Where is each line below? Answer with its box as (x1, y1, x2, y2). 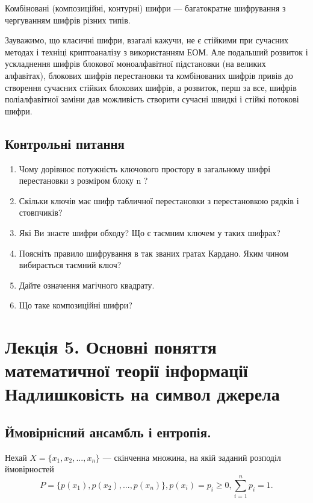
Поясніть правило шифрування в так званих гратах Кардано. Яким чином (19, 246, 289, 259)
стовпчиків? (19, 206, 63, 219)
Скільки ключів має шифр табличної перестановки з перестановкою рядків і (19, 194, 299, 207)
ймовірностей (5, 463, 54, 475)
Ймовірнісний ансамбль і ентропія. (5, 423, 211, 442)
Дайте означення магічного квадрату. (19, 278, 155, 291)
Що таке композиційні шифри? (19, 299, 132, 311)
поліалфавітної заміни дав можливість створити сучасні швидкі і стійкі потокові (5, 93, 299, 105)
